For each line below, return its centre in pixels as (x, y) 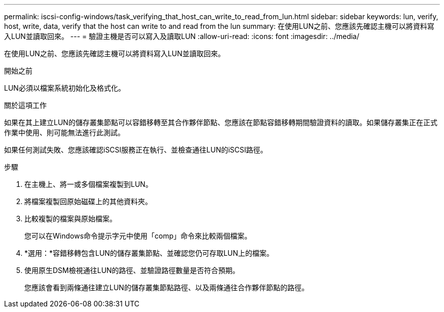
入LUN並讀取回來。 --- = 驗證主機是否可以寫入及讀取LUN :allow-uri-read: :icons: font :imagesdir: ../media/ (182, 36)
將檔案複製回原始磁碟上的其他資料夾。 (88, 201)
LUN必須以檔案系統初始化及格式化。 (65, 88)
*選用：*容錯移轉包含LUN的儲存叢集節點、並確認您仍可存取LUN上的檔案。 (149, 253)
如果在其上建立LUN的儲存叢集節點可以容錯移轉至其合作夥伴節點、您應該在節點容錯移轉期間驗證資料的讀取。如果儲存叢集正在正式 (221, 122)
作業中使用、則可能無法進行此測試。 (64, 132)
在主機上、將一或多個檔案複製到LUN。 (88, 184)
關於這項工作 (25, 105)
